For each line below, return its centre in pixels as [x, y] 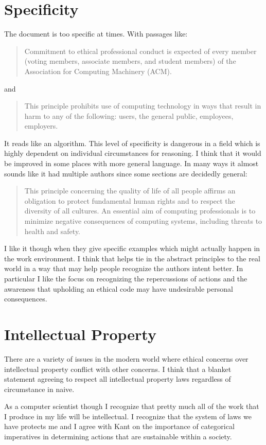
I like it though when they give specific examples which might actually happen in [132, 248]
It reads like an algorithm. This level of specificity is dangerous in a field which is [132, 143]
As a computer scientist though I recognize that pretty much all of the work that [132, 406]
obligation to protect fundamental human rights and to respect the [130, 200]
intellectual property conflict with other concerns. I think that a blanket [118, 369]
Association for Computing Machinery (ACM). [98, 71]
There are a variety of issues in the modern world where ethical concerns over [126, 358]
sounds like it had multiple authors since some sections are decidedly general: [126, 173]
